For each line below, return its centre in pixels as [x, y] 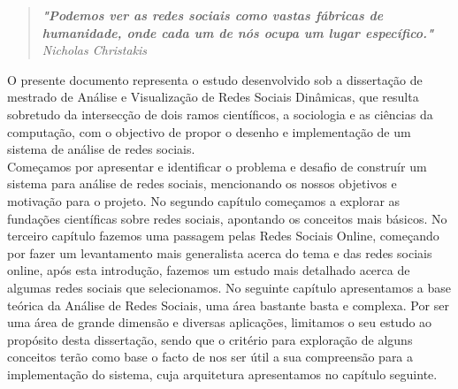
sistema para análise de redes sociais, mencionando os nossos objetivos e [202, 183]
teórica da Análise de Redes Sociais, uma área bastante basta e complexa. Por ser [228, 305]
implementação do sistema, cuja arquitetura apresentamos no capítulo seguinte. [222, 374]
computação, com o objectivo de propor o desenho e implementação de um [209, 131]
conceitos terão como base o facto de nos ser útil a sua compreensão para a [210, 357]
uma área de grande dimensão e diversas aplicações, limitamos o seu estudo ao [220, 322]
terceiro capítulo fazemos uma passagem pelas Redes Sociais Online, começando [223, 236]
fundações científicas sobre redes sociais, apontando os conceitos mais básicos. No [227, 218]
